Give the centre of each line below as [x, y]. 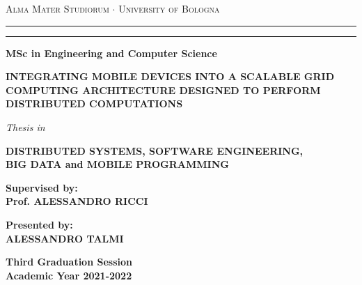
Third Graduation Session [69, 262]
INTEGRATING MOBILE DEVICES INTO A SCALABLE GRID [170, 76]
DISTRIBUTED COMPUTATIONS [94, 103]
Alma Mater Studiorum [57, 8]
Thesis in [25, 126]
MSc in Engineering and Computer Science [111, 53]
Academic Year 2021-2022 [69, 275]
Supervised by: [42, 187]
